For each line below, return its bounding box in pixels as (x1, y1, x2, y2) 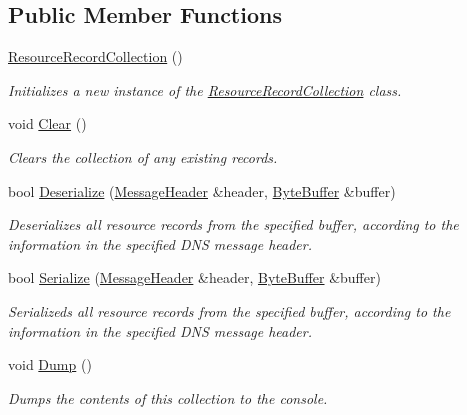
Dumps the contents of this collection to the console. (8, 387, 328, 408)
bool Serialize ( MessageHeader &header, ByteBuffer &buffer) (8, 267, 381, 288)
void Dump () (8, 354, 92, 375)
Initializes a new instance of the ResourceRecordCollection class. (8, 79, 402, 100)
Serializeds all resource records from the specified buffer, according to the (8, 300, 451, 321)
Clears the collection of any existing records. (8, 146, 278, 167)
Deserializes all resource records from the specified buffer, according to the (8, 214, 459, 235)
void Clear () (8, 113, 87, 134)
